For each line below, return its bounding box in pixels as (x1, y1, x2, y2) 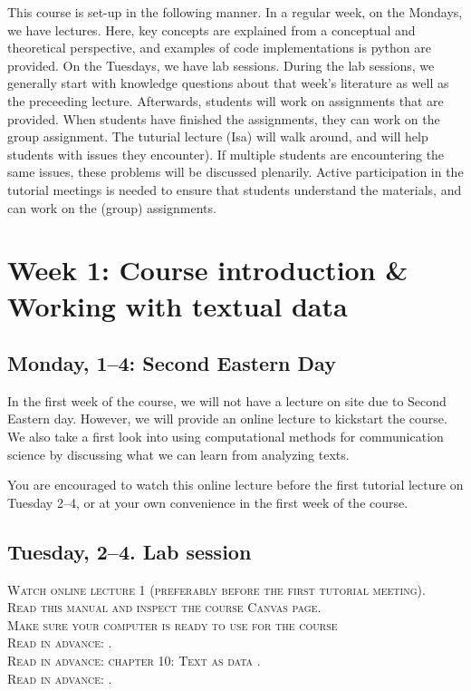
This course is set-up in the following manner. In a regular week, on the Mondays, (7, 3, 463, 21)
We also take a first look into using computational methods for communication (7, 427, 444, 446)
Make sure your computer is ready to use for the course (7, 615, 338, 634)
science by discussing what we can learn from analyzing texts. (7, 444, 350, 463)
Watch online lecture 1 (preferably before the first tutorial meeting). (7, 579, 426, 599)
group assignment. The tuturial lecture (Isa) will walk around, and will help (7, 127, 428, 146)
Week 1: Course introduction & (7, 251, 409, 288)
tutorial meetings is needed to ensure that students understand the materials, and (7, 180, 462, 199)
